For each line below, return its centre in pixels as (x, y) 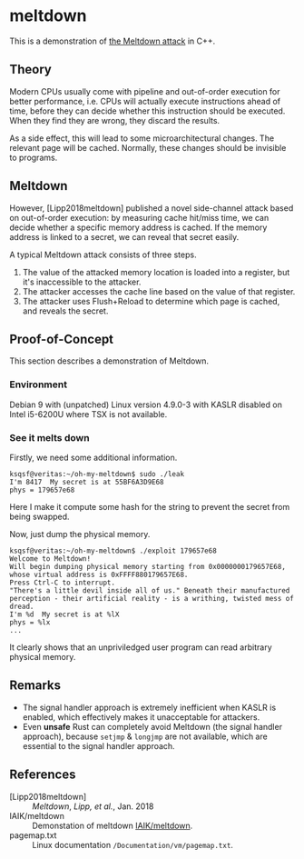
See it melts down (49, 437)
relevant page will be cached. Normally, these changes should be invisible (148, 147)
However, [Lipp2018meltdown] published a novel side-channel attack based (152, 208)
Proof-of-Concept (62, 339)
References (43, 775)
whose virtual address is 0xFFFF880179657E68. (99, 574)
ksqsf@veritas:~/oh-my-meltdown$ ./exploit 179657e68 (113, 551)
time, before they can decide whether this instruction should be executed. (147, 111)
